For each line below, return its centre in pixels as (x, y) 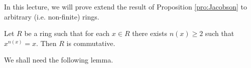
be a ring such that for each (67, 33)
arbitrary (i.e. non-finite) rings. (52, 16)
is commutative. (91, 43)
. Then (46, 43)
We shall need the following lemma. (59, 60)
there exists (150, 33)
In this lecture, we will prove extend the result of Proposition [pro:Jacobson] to (125, 6)
